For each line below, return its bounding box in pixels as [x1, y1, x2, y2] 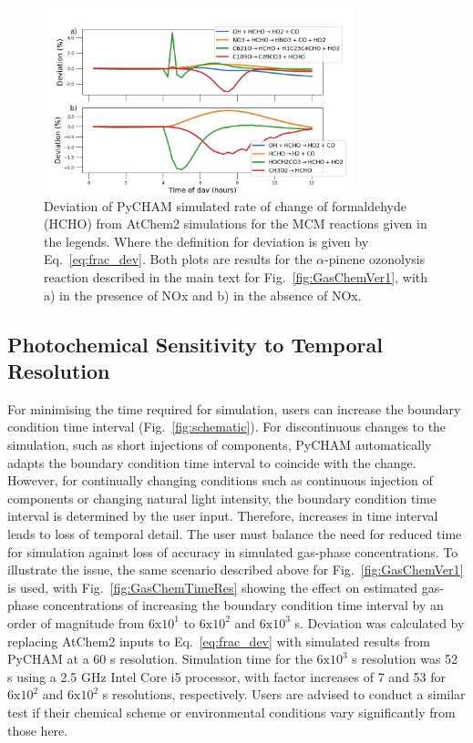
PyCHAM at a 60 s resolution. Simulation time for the [7, 649, 313, 668]
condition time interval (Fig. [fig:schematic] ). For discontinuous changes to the [7, 417, 447, 436]
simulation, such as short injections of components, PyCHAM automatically [7, 435, 432, 454]
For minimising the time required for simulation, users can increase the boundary [7, 399, 461, 418]
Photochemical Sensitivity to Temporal [7, 330, 383, 358]
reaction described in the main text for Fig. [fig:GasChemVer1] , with [44, 268, 428, 287]
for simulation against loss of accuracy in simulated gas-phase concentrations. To [7, 542, 458, 561]
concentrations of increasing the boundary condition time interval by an [42, 595, 444, 615]
